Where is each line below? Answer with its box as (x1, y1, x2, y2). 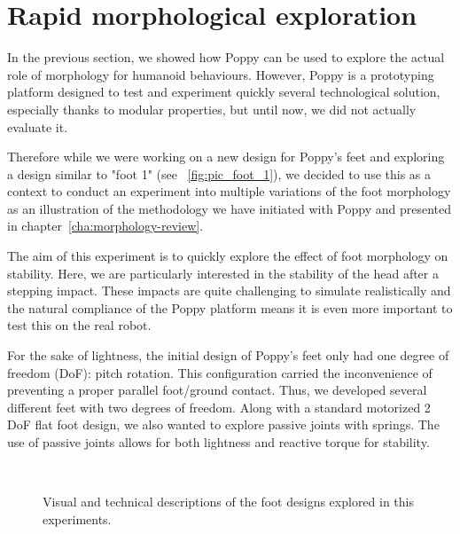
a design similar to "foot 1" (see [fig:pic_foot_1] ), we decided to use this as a (7, 164, 432, 183)
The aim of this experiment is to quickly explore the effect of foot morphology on (7, 247, 448, 265)
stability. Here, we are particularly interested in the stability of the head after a (7, 263, 439, 282)
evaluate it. (7, 117, 68, 136)
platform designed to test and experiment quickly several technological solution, (7, 82, 441, 101)
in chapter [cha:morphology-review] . (7, 216, 204, 235)
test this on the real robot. (7, 316, 152, 334)
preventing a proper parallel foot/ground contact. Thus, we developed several (7, 381, 427, 399)
